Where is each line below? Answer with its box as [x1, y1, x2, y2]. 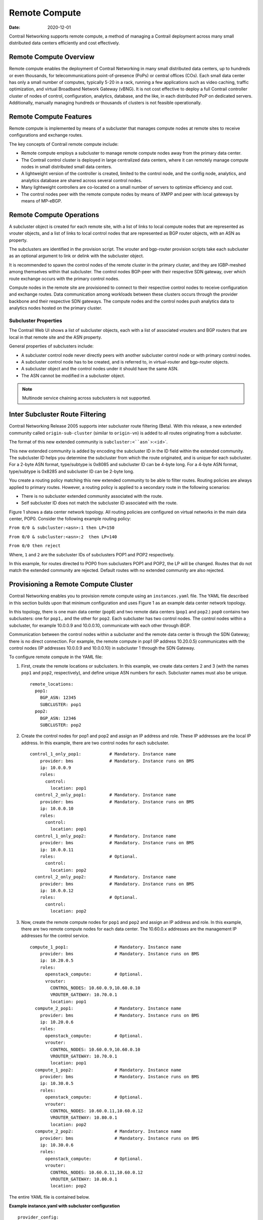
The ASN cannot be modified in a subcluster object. [21, 372, 125, 378]
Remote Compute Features [9, 113, 92, 121]
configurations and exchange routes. [9, 132, 83, 138]
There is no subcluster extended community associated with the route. [21, 493, 163, 499]
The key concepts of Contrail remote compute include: [9, 141, 119, 147]
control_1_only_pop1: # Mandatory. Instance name [30, 752, 176, 757]
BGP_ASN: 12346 [39, 715, 76, 721]
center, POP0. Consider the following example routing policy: [9, 516, 131, 522]
